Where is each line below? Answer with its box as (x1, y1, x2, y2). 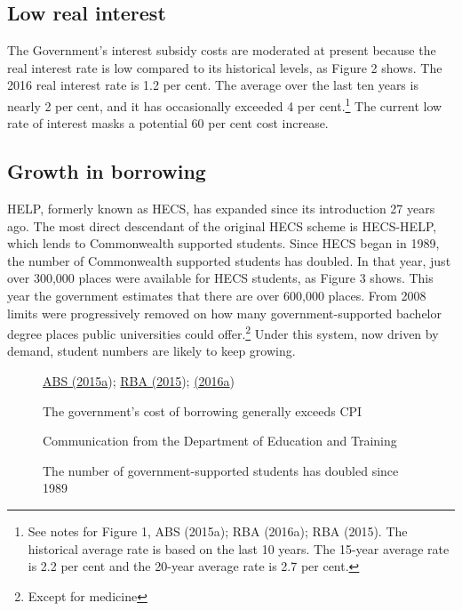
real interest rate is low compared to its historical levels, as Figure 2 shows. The (7, 58, 442, 76)
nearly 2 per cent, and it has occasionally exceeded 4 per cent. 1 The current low (7, 93, 442, 115)
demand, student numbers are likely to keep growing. (7, 342, 296, 360)
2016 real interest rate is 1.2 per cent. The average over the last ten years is (7, 76, 418, 94)
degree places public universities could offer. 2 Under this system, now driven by (7, 322, 439, 342)
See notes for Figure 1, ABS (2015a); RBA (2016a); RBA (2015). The (28, 522, 408, 540)
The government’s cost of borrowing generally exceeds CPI (43, 401, 362, 420)
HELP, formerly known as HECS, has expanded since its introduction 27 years (7, 199, 435, 218)
